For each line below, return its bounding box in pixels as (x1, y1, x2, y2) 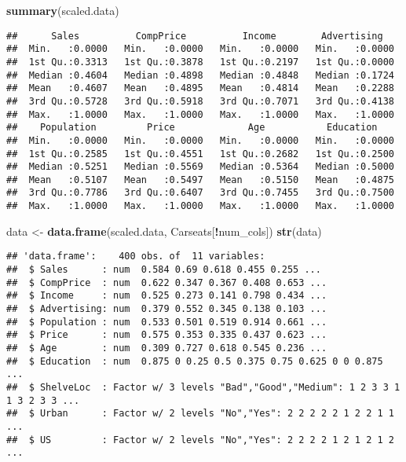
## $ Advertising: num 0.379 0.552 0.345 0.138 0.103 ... (6, 303, 327, 314)
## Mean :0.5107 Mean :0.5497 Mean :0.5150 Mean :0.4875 (6, 174, 394, 185)
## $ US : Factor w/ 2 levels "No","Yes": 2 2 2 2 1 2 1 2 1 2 (6, 434, 394, 445)
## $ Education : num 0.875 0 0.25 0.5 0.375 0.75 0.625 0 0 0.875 (6, 355, 383, 367)
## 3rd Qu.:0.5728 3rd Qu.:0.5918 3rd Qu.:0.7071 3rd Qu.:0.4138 (6, 95, 394, 107)
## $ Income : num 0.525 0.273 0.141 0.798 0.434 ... (6, 290, 327, 302)
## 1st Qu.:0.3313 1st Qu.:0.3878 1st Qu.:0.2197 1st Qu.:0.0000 (6, 56, 394, 68)
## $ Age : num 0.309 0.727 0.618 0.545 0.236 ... (6, 342, 327, 354)
